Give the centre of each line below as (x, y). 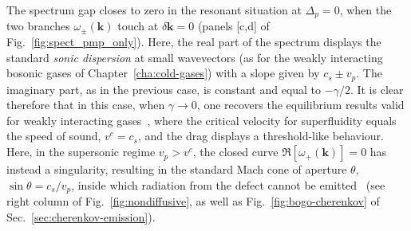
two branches (38, 26)
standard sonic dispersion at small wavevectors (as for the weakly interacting (195, 57)
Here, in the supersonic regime (81, 152)
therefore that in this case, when (86, 105)
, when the (366, 10)
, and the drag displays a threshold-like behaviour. (261, 136)
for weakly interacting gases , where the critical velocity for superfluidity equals (202, 120)
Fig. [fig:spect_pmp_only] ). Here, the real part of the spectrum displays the (194, 42)
